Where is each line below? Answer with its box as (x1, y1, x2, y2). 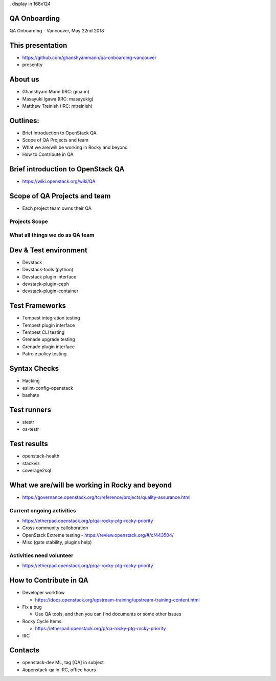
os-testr (22, 426, 39, 432)
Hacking (22, 377, 40, 384)
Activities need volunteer (9, 552, 74, 559)
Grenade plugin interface (22, 344, 75, 350)
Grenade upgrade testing (22, 336, 75, 343)
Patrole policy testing (22, 351, 67, 357)
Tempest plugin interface (22, 322, 75, 328)
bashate (22, 392, 39, 398)
